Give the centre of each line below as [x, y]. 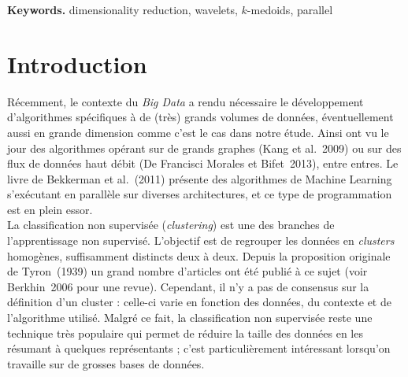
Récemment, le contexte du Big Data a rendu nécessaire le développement [185, 101]
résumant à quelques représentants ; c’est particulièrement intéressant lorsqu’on [199, 348]
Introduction [77, 63]
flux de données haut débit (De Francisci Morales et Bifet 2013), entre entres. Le [203, 163]
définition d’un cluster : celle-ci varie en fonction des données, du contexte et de [199, 302]
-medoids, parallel [290, 9]
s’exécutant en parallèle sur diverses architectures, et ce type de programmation [200, 194]
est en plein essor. [50, 209]
